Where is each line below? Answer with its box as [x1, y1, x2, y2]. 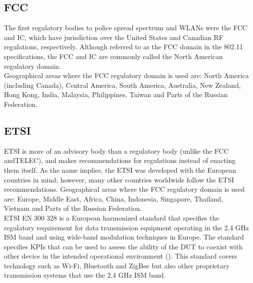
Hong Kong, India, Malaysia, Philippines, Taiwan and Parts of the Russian [4, 89, 228, 100]
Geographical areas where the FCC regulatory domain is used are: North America [4, 70, 249, 81]
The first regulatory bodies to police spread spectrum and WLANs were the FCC [4, 22, 248, 33]
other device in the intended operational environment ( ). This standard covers [4, 251, 237, 261]
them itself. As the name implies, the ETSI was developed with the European [4, 164, 236, 175]
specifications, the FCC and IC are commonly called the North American [4, 51, 223, 61]
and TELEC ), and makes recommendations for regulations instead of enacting [4, 155, 235, 165]
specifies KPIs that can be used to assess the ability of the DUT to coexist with [4, 241, 243, 251]
